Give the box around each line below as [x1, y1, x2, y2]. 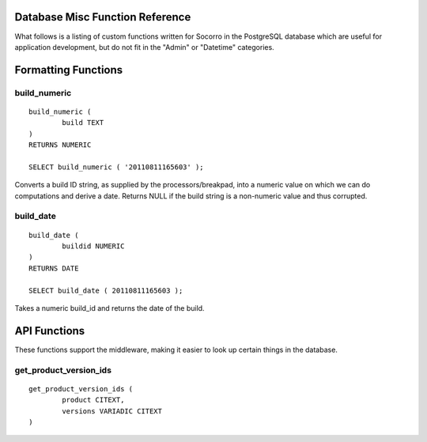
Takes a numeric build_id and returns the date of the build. [14, 303, 205, 312]
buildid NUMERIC [62, 241, 125, 251]
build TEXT [62, 119, 104, 127]
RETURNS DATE [28, 263, 79, 273]
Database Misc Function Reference [14, 10, 191, 24]
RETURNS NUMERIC [28, 141, 92, 149]
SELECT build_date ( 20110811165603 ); [28, 285, 183, 295]
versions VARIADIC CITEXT [62, 406, 162, 415]
